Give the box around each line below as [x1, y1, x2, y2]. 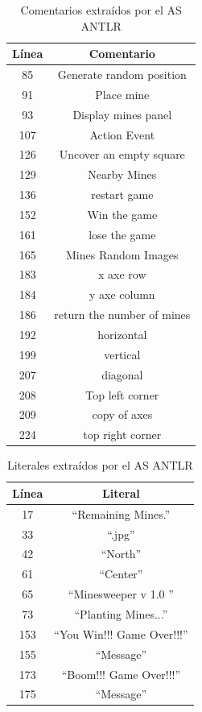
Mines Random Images [66, 246, 179, 263]
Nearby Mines [88, 166, 157, 183]
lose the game [89, 226, 156, 242]
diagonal [101, 366, 143, 383]
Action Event [89, 126, 155, 143]
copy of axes [92, 406, 153, 423]
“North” [101, 545, 142, 562]
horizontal [97, 326, 147, 342]
